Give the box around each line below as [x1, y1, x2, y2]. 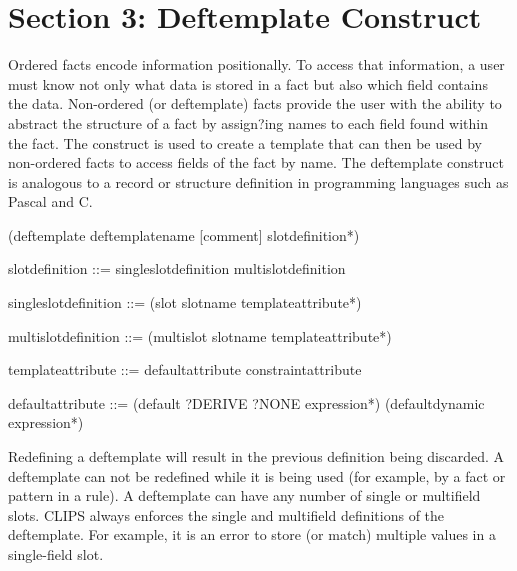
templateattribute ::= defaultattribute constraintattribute [8, 359, 362, 380]
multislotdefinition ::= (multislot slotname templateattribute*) [8, 325, 392, 346]
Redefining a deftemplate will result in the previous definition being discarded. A [8, 446, 505, 467]
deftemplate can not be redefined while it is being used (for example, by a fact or [8, 465, 506, 486]
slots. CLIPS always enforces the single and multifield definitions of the [8, 504, 445, 525]
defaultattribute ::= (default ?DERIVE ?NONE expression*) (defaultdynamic [8, 392, 485, 413]
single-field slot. [8, 544, 104, 564]
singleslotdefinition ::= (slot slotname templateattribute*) [8, 292, 362, 313]
